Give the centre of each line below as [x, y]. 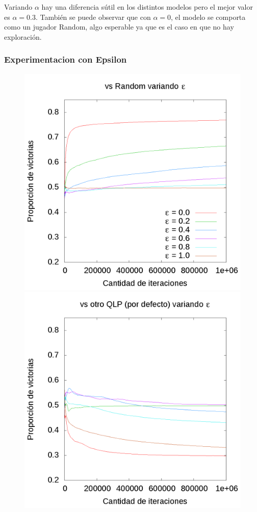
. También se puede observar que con [93, 17]
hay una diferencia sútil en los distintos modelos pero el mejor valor [147, 7]
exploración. [23, 36]
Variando [18, 7]
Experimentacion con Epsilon [66, 59]
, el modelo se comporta [208, 17]
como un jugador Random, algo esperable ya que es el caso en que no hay [119, 27]
